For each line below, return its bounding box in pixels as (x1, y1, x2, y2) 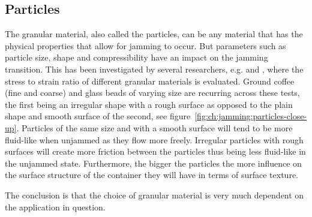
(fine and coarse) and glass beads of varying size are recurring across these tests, (5, 86, 300, 99)
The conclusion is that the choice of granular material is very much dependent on (5, 188, 304, 201)
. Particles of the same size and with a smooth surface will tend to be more (16, 121, 293, 134)
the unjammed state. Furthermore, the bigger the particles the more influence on (5, 156, 302, 169)
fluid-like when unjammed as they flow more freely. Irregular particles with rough (5, 133, 304, 146)
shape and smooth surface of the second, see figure (5, 110, 191, 122)
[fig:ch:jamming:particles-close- (194, 110, 307, 122)
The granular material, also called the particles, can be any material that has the (5, 28, 303, 40)
